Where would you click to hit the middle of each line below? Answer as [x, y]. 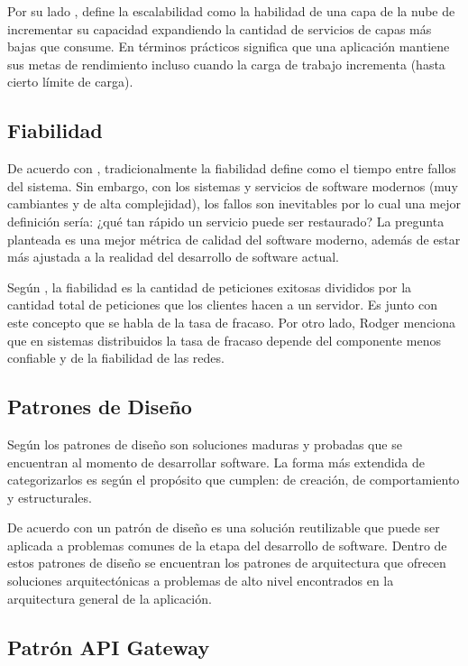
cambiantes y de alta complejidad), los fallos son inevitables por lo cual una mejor [234, 203]
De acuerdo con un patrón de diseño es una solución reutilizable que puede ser [224, 527]
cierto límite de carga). [70, 82]
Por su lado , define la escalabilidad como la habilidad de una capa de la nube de [231, 11]
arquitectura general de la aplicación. [110, 598]
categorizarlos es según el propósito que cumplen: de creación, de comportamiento [234, 480]
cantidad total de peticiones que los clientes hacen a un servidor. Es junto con [223, 305]
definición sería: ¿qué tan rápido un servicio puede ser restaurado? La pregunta [226, 221]
